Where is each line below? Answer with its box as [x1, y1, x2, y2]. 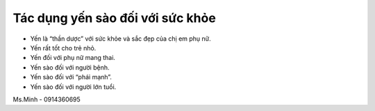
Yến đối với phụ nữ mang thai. [30, 54, 116, 62]
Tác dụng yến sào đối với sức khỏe [12, 10, 217, 26]
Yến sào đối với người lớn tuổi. [30, 83, 117, 91]
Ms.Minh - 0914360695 [12, 95, 81, 103]
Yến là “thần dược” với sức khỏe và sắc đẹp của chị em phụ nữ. [30, 34, 211, 43]
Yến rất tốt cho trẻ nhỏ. [30, 43, 97, 52]
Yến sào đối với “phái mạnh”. [30, 73, 112, 81]
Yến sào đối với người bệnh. [30, 63, 110, 72]
